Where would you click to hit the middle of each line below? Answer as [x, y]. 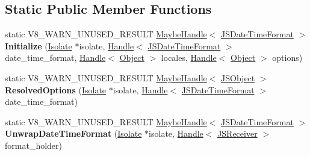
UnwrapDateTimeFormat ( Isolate [73, 133]
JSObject [238, 77]
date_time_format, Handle [55, 58]
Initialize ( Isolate [39, 45]
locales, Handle [189, 58]
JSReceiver [237, 133]
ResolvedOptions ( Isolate [56, 89]
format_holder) [33, 145]
